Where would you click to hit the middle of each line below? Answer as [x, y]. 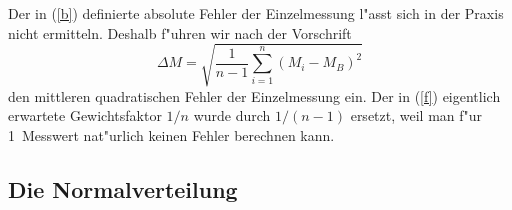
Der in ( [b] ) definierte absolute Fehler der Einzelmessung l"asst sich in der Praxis [256, 13]
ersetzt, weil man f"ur [416, 115]
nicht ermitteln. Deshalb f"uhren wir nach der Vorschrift [180, 32]
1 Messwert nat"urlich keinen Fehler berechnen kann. [171, 134]
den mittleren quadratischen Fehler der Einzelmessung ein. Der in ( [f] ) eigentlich [254, 95]
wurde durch [232, 115]
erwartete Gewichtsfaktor [85, 115]
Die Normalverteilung [123, 188]
